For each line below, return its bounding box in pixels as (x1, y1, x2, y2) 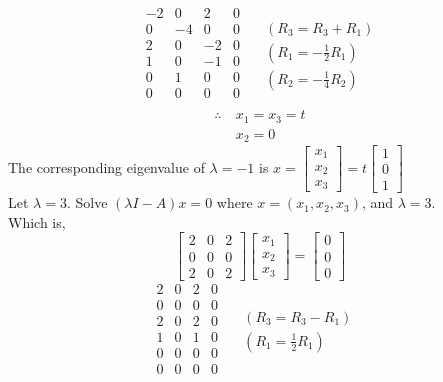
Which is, (8, 211, 66, 232)
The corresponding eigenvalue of (8, 156, 205, 177)
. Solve (66, 192, 108, 213)
